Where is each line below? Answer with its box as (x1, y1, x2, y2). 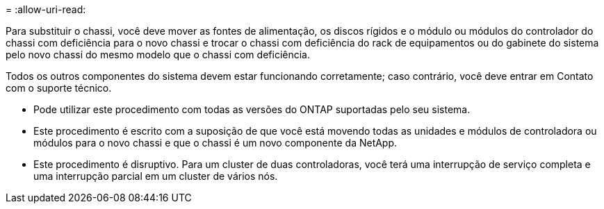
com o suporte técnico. (6, 82, 112, 94)
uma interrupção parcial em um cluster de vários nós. (33, 170, 278, 182)
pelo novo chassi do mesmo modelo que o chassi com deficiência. (6, 49, 310, 60)
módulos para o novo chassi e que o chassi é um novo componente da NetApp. (33, 137, 398, 149)
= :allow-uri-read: (6, 3, 86, 15)
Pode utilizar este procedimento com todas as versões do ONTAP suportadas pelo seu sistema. (33, 103, 471, 115)
